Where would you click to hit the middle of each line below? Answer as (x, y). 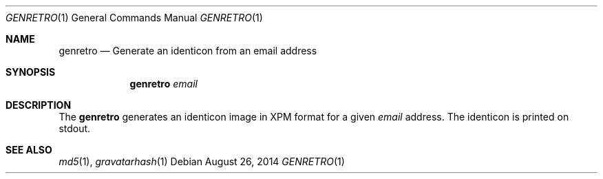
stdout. (75, 128)
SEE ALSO (29, 150)
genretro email (163, 84)
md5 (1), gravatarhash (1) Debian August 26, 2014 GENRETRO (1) (202, 161)
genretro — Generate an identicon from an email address (188, 51)
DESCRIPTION (39, 105)
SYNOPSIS (31, 72)
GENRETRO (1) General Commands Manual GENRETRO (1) (134, 18)
